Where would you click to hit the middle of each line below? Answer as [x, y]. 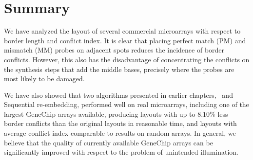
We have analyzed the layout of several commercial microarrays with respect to [122, 31]
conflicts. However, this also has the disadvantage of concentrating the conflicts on [127, 59]
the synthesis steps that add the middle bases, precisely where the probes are [119, 69]
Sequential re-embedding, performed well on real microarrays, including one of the [126, 104]
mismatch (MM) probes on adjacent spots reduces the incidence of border [114, 50]
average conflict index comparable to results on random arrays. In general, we [120, 133]
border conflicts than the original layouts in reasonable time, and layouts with [120, 123]
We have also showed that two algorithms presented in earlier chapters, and [118, 95]
